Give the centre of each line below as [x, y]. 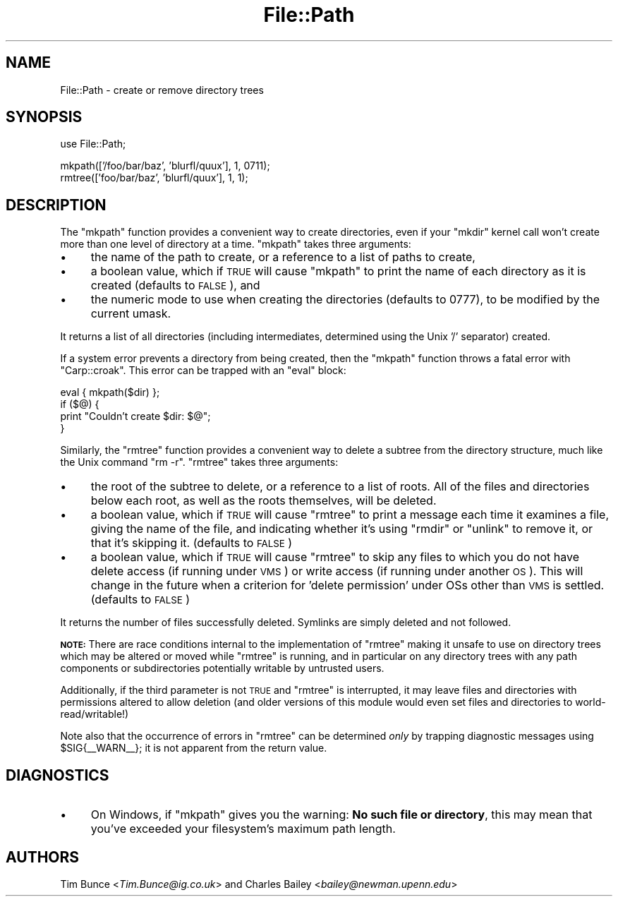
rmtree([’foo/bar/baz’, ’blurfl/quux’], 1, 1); [154, 178]
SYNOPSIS [44, 117]
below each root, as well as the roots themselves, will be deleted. [263, 501]
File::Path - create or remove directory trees [162, 90]
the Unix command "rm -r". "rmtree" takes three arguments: [199, 462]
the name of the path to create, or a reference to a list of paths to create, [283, 257]
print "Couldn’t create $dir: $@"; [135, 416]
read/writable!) [95, 714]
